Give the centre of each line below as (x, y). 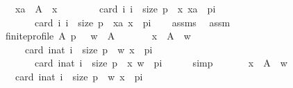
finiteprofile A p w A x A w (98, 36)
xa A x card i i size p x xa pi (115, 8)
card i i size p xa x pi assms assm (132, 22)
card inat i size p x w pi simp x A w (161, 63)
